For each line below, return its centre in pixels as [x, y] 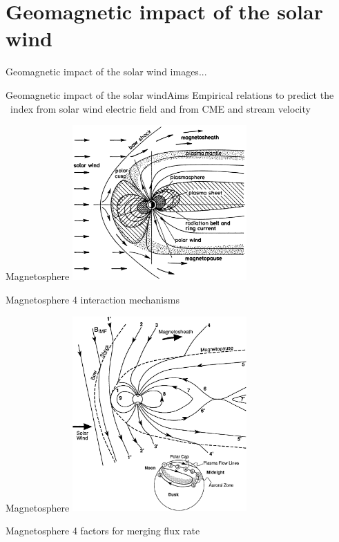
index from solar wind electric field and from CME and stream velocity [160, 108]
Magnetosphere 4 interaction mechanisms [93, 299]
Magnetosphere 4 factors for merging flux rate [103, 531]
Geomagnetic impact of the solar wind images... [106, 72]
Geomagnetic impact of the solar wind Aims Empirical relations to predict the [170, 94]
